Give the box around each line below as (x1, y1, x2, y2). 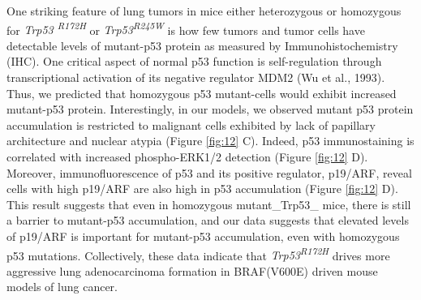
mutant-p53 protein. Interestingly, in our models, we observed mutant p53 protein (6, 101, 414, 118)
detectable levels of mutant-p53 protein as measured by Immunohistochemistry (6, 36, 398, 54)
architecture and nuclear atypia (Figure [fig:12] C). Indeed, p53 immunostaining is (6, 132, 415, 149)
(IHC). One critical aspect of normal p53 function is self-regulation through (6, 53, 382, 70)
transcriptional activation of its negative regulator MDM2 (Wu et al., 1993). (6, 69, 385, 86)
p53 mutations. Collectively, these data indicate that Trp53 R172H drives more (6, 244, 390, 264)
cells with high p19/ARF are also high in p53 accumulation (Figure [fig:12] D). (6, 180, 398, 197)
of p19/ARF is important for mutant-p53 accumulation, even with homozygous (6, 227, 400, 244)
